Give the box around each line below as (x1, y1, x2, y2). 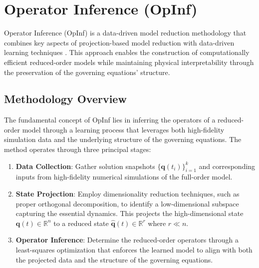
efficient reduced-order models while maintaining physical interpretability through (4, 56, 254, 67)
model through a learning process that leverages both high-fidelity (22, 124, 225, 134)
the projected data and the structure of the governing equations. (15, 254, 213, 264)
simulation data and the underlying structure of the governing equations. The (4, 134, 242, 144)
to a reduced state (53, 217, 109, 228)
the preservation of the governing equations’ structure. (4, 66, 170, 77)
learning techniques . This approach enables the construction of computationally (4, 47, 250, 57)
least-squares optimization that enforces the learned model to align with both (15, 244, 253, 255)
